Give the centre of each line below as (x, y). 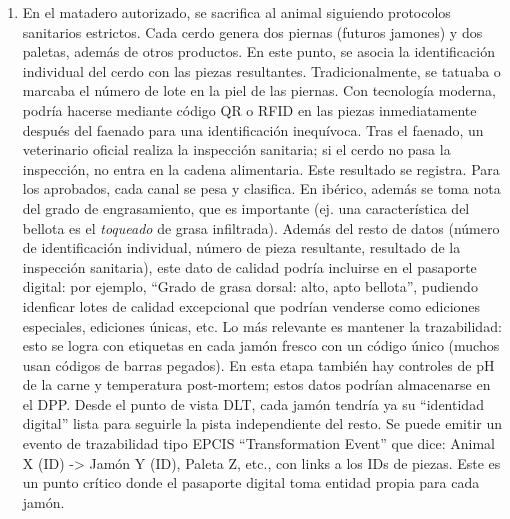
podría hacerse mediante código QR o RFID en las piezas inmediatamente (249, 109)
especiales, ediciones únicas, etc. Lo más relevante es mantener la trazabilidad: (262, 325)
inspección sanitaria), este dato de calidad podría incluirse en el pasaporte (249, 266)
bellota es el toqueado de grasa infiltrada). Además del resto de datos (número (261, 227)
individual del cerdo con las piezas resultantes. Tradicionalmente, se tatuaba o (261, 70)
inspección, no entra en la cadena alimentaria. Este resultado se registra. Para (261, 168)
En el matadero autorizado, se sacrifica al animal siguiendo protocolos (236, 12)
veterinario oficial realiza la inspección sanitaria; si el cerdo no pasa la (236, 149)
